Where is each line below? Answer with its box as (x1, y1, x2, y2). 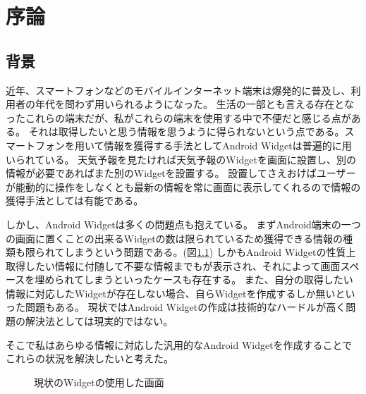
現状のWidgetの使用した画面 (34, 374, 164, 389)
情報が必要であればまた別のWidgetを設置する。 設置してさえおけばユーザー (6, 166, 356, 180)
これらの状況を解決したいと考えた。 (6, 351, 173, 366)
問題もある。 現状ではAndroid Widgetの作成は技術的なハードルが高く (25, 300, 346, 314)
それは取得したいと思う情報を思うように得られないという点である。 (28, 124, 345, 139)
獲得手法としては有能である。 (6, 193, 144, 208)
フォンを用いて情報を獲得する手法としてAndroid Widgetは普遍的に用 (35, 137, 352, 152)
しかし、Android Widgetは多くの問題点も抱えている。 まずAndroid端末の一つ (6, 216, 361, 231)
